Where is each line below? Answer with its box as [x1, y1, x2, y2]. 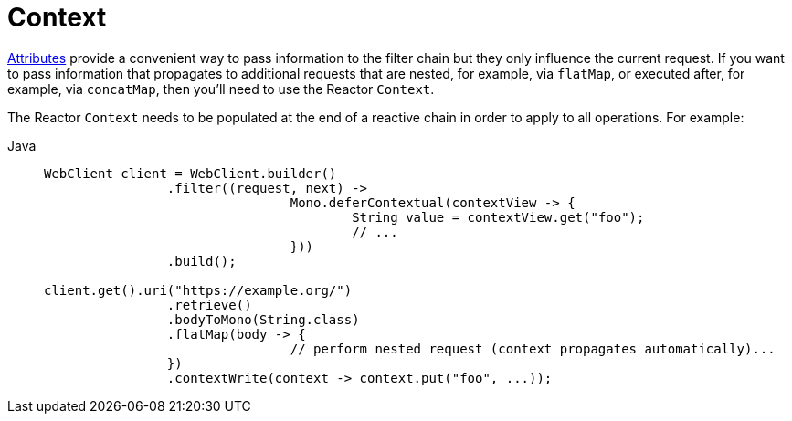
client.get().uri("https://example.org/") [44, 282, 353, 298]
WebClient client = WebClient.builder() [44, 165, 337, 181]
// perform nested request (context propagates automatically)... [290, 341, 776, 356]
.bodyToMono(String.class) [166, 311, 360, 327]
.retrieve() [166, 297, 252, 312]
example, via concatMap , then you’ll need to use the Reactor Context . [7, 80, 435, 97]
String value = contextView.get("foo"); [352, 209, 645, 225]
